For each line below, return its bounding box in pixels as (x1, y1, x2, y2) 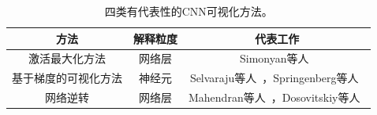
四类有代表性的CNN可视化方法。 (104, 3, 273, 19)
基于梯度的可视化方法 (12, 70, 122, 86)
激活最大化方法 (28, 50, 106, 66)
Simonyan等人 (239, 50, 309, 66)
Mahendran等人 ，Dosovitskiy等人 (188, 89, 360, 106)
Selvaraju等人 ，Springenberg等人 (189, 70, 359, 86)
